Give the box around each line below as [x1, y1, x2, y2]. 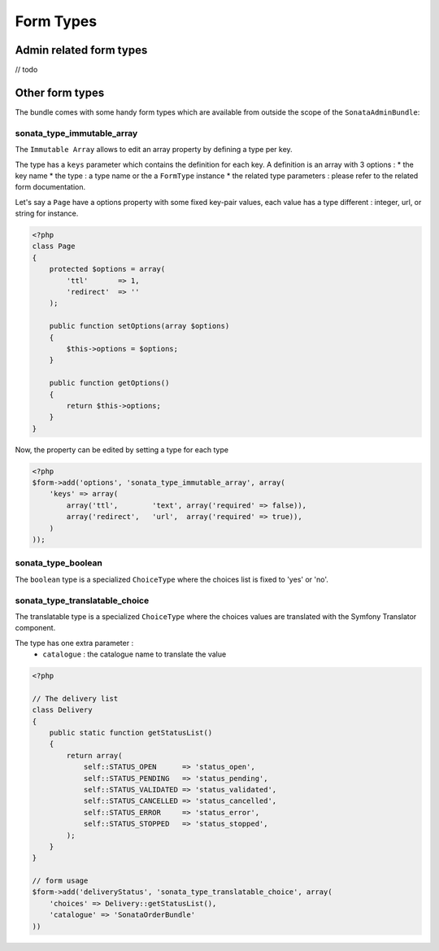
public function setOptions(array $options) [49, 321, 230, 331]
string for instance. [15, 208, 79, 219]
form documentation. [15, 182, 85, 192]
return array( [66, 751, 123, 760]
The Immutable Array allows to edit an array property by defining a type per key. [15, 145, 293, 155]
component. [15, 623, 56, 633]
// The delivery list [32, 694, 119, 703]
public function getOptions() [49, 378, 170, 388]
